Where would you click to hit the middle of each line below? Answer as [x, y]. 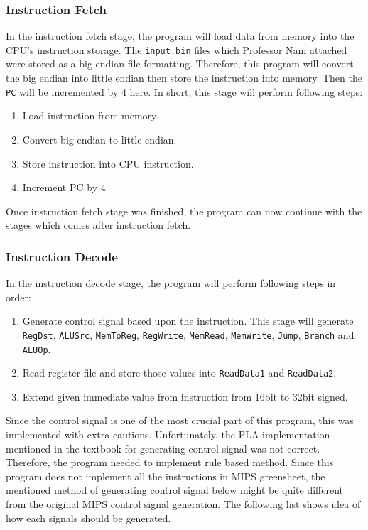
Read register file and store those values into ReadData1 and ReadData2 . [179, 373]
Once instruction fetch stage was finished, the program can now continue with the [184, 211]
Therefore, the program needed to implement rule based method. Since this [170, 462]
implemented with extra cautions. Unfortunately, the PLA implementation [168, 434]
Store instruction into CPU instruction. [108, 163]
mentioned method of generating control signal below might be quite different [175, 490]
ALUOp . [37, 348]
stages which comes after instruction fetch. [98, 225]
